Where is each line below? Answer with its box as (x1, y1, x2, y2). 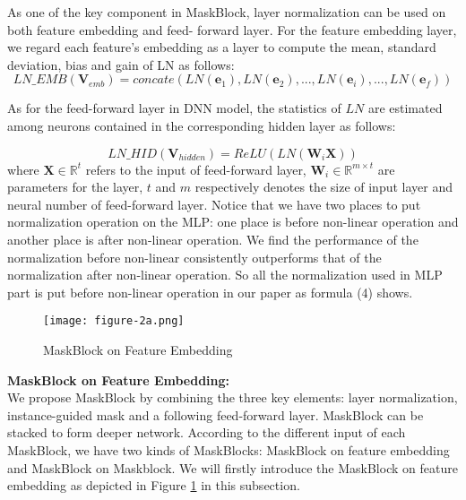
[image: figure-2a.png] (43, 315, 185, 328)
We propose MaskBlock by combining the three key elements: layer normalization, (7, 388, 458, 407)
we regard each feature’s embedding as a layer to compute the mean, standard (7, 38, 436, 56)
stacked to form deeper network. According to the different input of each (7, 423, 406, 442)
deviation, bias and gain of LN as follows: (7, 55, 235, 73)
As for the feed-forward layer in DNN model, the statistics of (7, 99, 341, 117)
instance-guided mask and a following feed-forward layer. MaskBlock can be (7, 405, 424, 424)
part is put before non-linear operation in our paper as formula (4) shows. (7, 282, 413, 301)
